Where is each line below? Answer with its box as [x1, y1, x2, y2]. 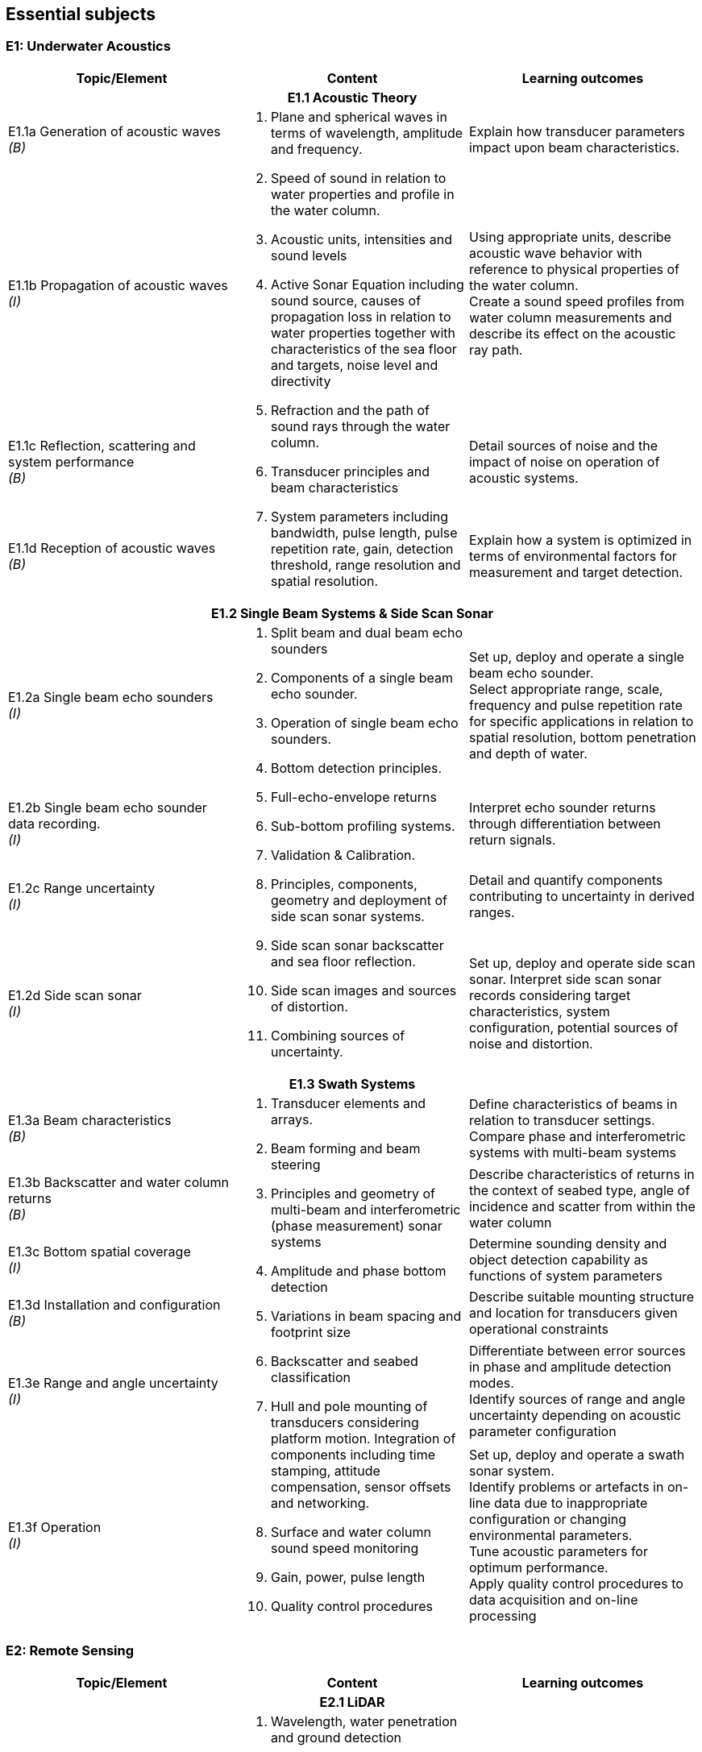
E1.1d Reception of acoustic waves [8, 540, 216, 557]
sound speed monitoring [270, 1539, 419, 1556]
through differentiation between [468, 815, 661, 832]
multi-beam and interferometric [270, 1201, 461, 1218]
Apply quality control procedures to [468, 1576, 683, 1592]
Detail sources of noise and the [468, 438, 658, 455]
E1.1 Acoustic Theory [287, 89, 417, 106]
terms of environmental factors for [468, 548, 677, 565]
